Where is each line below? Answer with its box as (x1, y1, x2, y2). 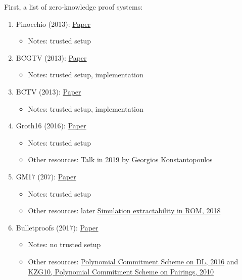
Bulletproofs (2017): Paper (16, 222, 99, 232)
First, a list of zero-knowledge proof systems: (4, 2, 143, 12)
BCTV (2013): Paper (16, 86, 81, 97)
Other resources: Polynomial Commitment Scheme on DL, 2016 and (28, 256, 238, 266)
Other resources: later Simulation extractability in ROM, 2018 (28, 205, 221, 216)
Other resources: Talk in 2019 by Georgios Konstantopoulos (28, 154, 213, 165)
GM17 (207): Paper (16, 171, 76, 181)
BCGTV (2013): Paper (16, 52, 87, 63)
